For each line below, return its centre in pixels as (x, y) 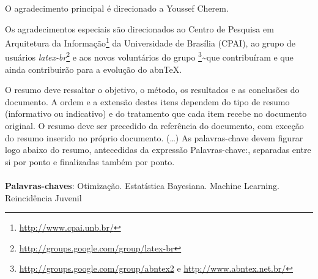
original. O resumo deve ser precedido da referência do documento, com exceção (154, 126)
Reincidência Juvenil (43, 197)
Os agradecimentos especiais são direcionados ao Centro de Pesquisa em (139, 28)
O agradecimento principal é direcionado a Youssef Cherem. (117, 8)
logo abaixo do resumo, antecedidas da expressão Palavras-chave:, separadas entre (158, 150)
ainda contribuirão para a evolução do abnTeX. (94, 69)
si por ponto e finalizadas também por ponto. (90, 161)
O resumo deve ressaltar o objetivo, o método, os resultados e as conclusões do (152, 90)
